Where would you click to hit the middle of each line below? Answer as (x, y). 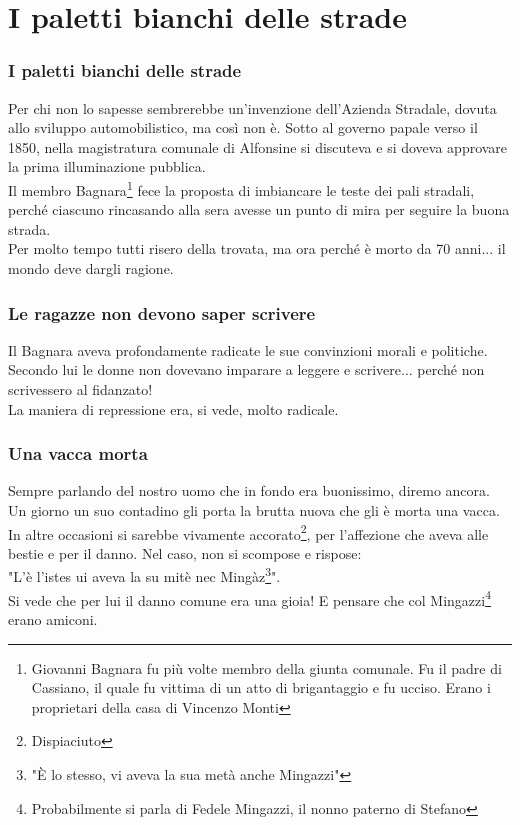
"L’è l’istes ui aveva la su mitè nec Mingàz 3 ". (144, 575)
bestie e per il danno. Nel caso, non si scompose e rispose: (185, 552)
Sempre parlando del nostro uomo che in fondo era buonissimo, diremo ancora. (249, 490)
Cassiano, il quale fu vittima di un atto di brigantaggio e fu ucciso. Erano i (261, 687)
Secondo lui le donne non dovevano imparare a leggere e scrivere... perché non (246, 369)
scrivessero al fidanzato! (80, 389)
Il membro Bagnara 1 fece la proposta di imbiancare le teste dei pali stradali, (241, 188)
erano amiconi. (53, 618)
